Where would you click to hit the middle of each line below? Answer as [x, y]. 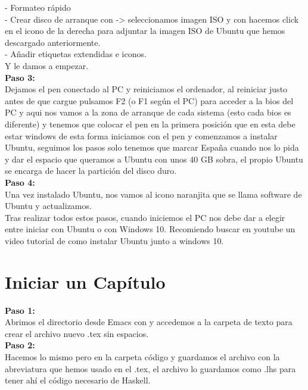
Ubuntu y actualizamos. [48, 206]
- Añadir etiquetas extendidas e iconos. [76, 54]
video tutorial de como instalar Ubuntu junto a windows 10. [114, 240]
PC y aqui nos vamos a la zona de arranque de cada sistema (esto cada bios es [148, 112]
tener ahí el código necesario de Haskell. [78, 380]
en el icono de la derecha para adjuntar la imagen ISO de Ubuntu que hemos [145, 31]
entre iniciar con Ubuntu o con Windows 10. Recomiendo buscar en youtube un [150, 229]
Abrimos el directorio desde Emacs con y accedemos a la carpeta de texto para [149, 322]
